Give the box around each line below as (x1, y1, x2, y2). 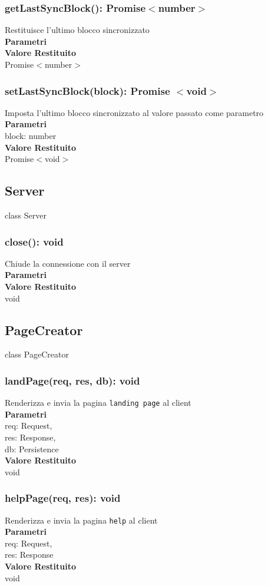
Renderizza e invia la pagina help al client (5, 514, 158, 526)
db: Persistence (5, 442, 59, 455)
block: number (5, 130, 57, 141)
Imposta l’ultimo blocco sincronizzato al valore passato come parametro (5, 106, 264, 118)
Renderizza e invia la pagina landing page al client (5, 396, 191, 409)
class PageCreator (5, 348, 69, 360)
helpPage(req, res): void (5, 491, 121, 505)
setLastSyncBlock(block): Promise (5, 83, 170, 98)
